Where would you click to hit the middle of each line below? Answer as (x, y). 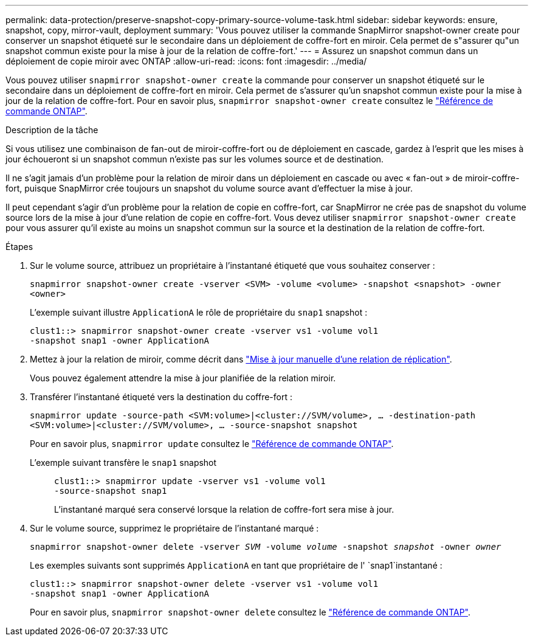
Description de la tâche (52, 130)
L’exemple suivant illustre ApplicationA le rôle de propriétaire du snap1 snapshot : (199, 312)
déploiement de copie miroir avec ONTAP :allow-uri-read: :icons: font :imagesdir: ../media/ (186, 61)
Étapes (19, 247)
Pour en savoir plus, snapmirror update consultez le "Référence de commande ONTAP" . (212, 444)
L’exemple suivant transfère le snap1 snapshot (123, 463)
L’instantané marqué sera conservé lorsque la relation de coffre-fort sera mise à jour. (224, 509)
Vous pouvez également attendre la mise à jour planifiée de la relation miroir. (183, 378)
